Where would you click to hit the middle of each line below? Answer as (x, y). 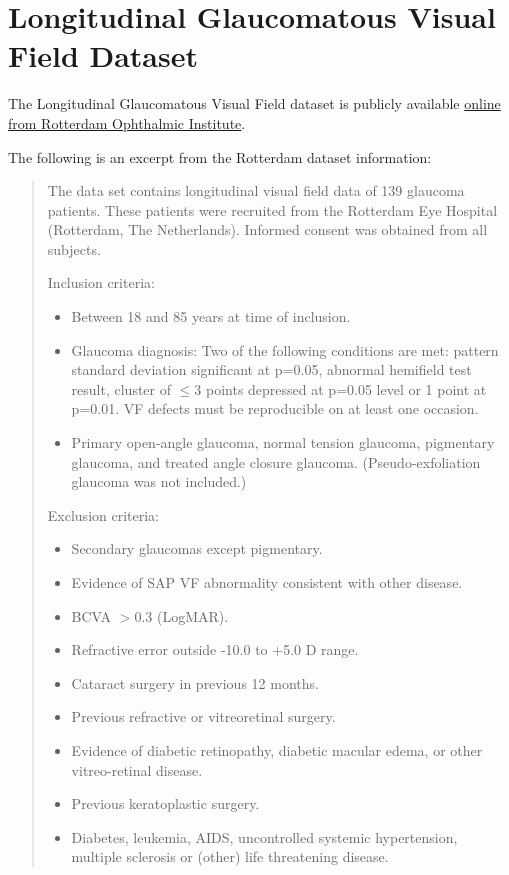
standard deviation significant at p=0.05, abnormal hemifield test (271, 369)
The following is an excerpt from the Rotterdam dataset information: (220, 156)
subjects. (74, 248)
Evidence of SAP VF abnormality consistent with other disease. (267, 582)
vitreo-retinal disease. (137, 769)
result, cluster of (121, 388)
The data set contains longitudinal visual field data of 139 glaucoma (256, 190)
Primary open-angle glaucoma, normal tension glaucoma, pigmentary (283, 442)
